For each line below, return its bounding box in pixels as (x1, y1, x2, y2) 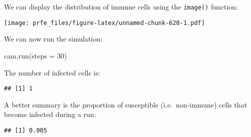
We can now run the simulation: (4, 33, 103, 44)
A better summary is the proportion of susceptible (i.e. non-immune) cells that (4, 99, 247, 109)
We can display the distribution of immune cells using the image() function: (4, 1, 238, 11)
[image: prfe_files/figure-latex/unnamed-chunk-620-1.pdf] (4, 19, 205, 26)
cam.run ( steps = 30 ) (4, 50, 67, 60)
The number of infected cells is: (4, 67, 100, 77)
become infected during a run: (4, 109, 96, 119)
